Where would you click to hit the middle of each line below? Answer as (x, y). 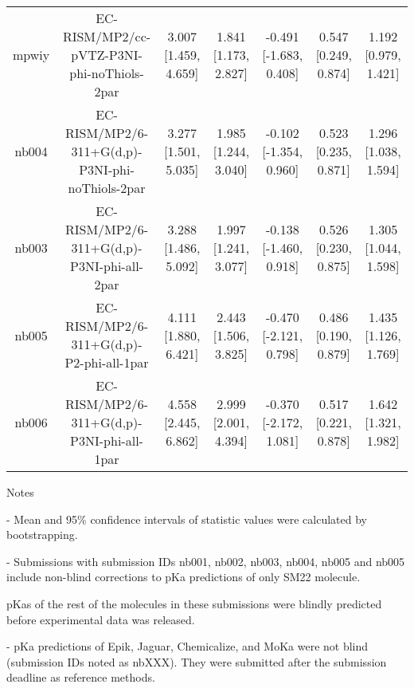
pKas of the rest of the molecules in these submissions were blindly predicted (194, 603)
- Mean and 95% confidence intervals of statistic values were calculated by (187, 519)
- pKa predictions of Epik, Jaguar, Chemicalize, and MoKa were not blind (187, 646)
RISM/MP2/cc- (107, 36)
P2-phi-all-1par (107, 362)
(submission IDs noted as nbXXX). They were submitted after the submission (197, 661)
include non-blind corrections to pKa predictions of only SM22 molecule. (184, 577)
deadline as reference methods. (81, 677)
